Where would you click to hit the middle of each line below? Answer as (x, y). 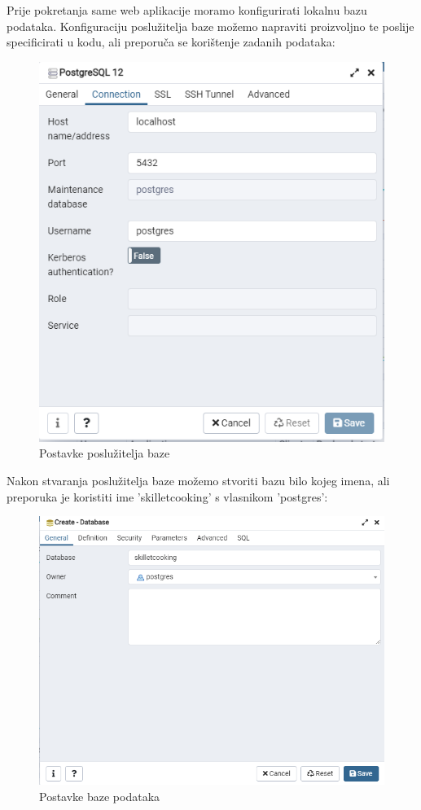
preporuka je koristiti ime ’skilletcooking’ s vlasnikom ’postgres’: (167, 496)
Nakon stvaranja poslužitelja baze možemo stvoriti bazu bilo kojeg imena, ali (198, 480)
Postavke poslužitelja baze (105, 453)
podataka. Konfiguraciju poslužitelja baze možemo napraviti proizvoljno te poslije (210, 26)
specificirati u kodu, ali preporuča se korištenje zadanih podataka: (171, 42)
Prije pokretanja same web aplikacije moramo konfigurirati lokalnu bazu (187, 10)
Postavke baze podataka (100, 796)
